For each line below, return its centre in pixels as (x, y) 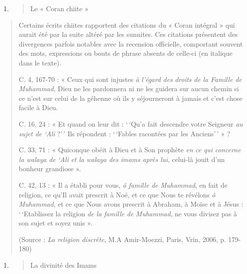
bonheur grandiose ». (50, 169)
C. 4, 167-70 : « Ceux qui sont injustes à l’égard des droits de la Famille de (130, 79)
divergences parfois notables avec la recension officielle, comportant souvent (131, 43)
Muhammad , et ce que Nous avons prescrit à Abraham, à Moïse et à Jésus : (131, 204)
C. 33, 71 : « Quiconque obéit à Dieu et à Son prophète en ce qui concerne (130, 150)
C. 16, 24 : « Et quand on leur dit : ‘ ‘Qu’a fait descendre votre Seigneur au (131, 123)
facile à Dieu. (38, 107)
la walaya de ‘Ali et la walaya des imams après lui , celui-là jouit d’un (122, 159)
